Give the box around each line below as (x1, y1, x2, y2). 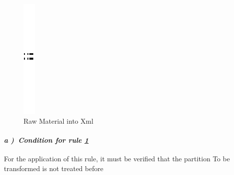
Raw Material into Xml (23, 115, 94, 126)
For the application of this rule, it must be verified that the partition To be (4, 153, 230, 163)
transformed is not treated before (4, 163, 103, 173)
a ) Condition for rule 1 (4, 134, 89, 145)
